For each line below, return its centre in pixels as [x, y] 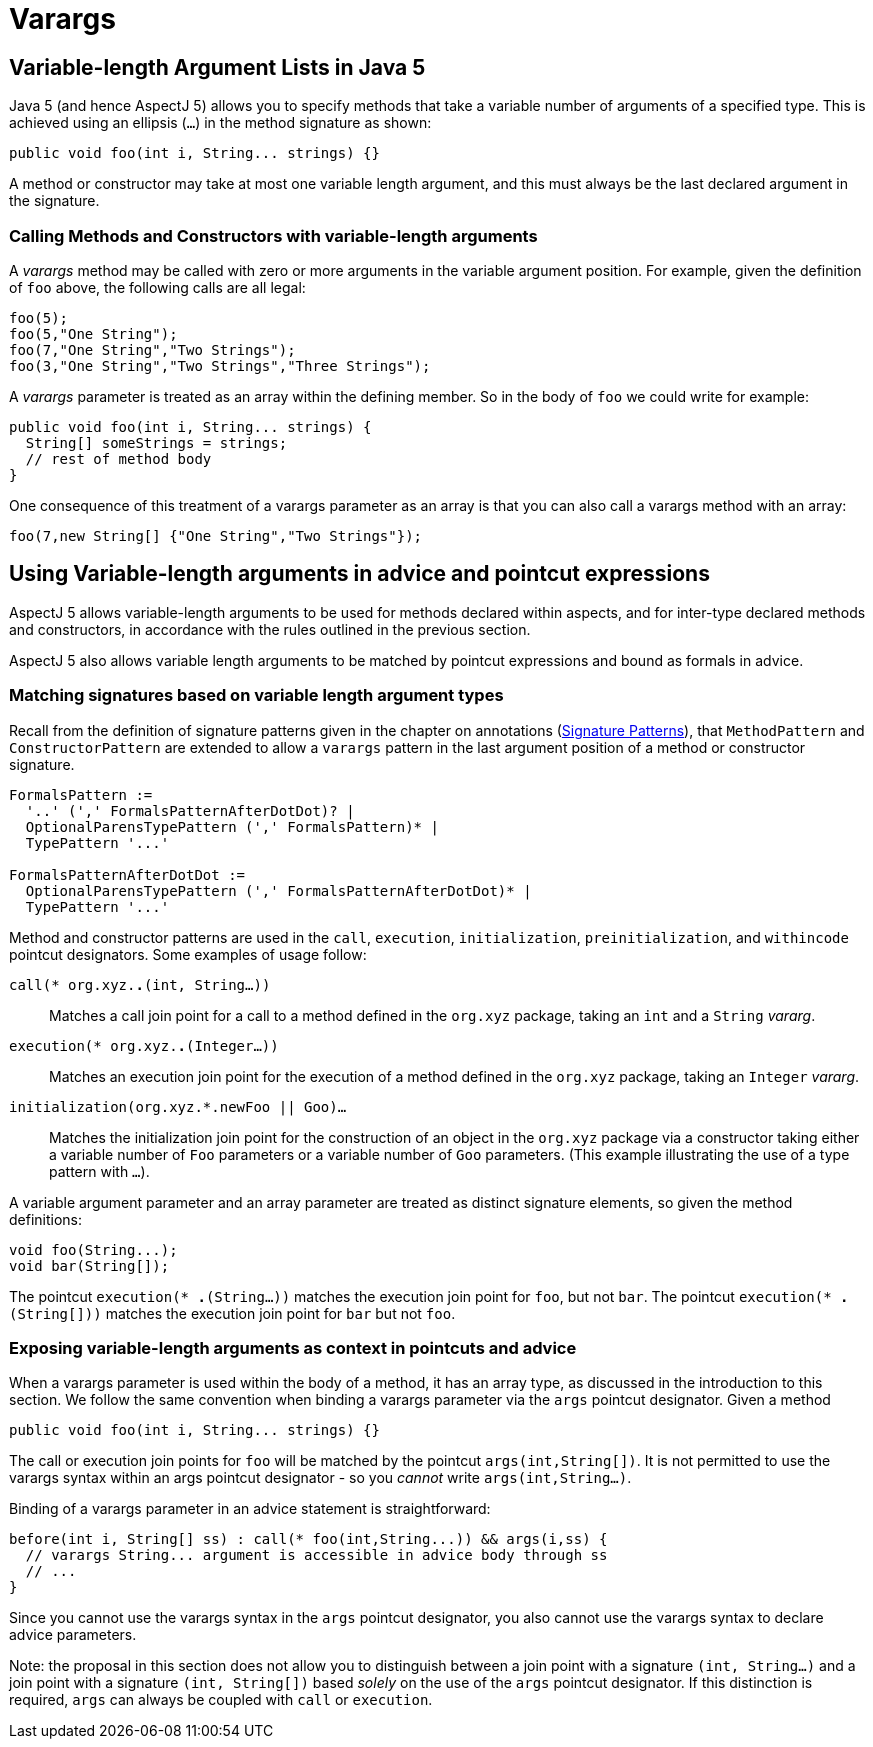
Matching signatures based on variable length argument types [256, 695]
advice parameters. [73, 1635]
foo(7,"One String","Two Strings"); [152, 349]
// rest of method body [118, 458]
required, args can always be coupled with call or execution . [221, 1700]
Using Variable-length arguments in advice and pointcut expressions [359, 574]
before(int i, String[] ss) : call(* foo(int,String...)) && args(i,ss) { [308, 1539]
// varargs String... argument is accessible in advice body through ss [316, 1555]
